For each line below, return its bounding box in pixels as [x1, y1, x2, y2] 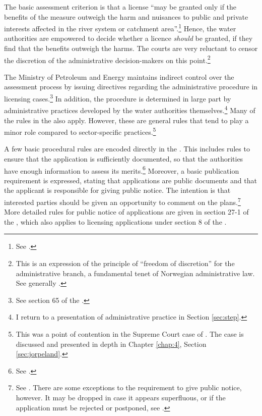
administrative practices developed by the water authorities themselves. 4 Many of [4, 103, 255, 115]
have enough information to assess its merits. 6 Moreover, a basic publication [4, 164, 239, 176]
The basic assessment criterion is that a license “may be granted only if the [4, 2, 237, 12]
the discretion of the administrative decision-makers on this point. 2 [4, 53, 211, 65]
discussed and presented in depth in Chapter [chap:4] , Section [16, 338, 207, 349]
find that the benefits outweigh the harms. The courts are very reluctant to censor [4, 43, 258, 54]
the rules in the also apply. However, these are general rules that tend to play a [4, 115, 249, 125]
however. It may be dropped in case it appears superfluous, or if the [16, 392, 226, 402]
